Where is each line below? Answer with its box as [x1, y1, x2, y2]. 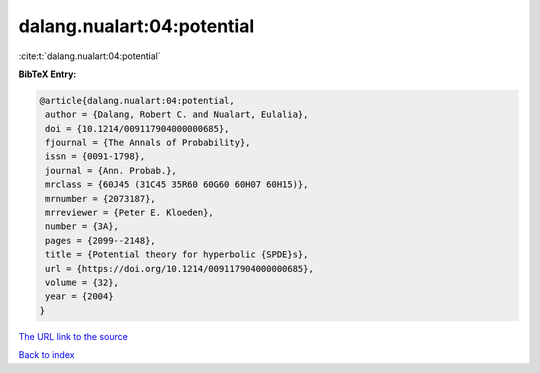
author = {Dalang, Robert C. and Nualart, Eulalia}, [45, 109, 309, 120]
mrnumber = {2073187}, [45, 193, 157, 204]
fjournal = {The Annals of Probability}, [45, 137, 251, 149]
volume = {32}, [45, 277, 120, 288]
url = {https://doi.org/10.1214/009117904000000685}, [45, 263, 314, 274]
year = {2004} [45, 291, 114, 302]
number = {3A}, [45, 221, 120, 232]
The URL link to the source [18, 330, 129, 342]
